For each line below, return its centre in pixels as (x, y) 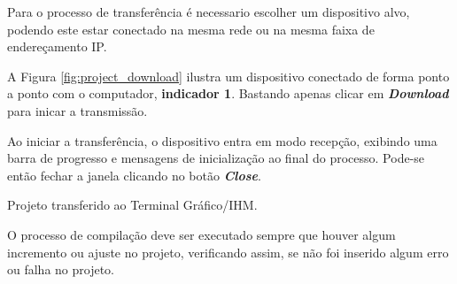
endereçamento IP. (57, 46)
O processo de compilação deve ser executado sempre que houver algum (201, 234)
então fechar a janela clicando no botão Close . (134, 175)
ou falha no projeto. (61, 269)
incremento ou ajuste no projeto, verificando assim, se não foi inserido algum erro (228, 252)
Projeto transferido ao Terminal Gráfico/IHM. (132, 205)
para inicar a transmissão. (77, 110)
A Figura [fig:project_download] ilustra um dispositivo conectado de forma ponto (228, 76)
